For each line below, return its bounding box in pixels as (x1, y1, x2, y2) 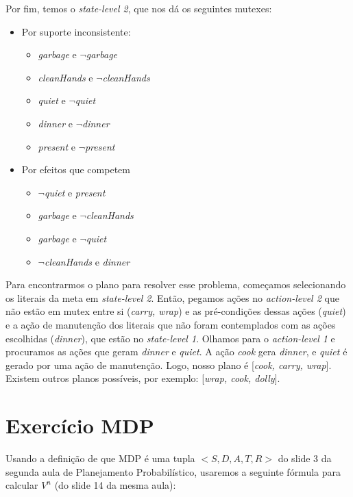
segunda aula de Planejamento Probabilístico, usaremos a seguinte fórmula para (5, 464, 341, 479)
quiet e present (44, 185, 106, 199)
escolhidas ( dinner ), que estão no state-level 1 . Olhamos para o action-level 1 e (5, 331, 335, 345)
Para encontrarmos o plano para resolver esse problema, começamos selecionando (5, 277, 346, 292)
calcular (5, 478, 38, 492)
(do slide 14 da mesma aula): (54, 478, 176, 492)
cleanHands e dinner (44, 254, 130, 268)
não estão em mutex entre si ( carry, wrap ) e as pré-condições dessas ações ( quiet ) (5, 304, 346, 318)
